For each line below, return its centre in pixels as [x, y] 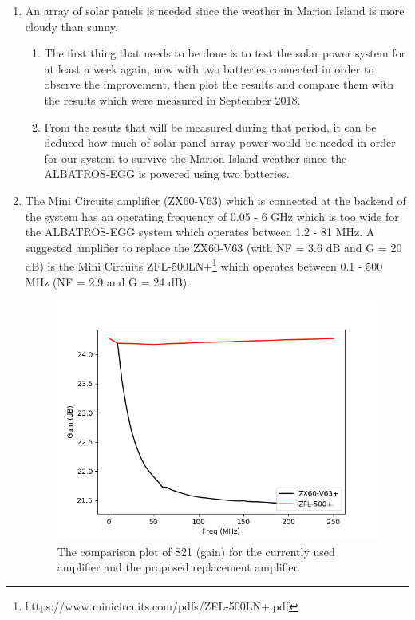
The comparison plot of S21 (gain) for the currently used [196, 551]
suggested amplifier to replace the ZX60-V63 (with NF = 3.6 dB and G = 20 [213, 247]
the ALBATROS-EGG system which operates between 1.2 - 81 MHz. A [200, 232]
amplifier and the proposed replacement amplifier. [179, 567]
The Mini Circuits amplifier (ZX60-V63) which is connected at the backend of [215, 200]
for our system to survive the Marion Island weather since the [196, 158]
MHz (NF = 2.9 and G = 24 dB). [108, 281]
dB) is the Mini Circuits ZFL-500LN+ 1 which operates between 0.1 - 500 [204, 265]
